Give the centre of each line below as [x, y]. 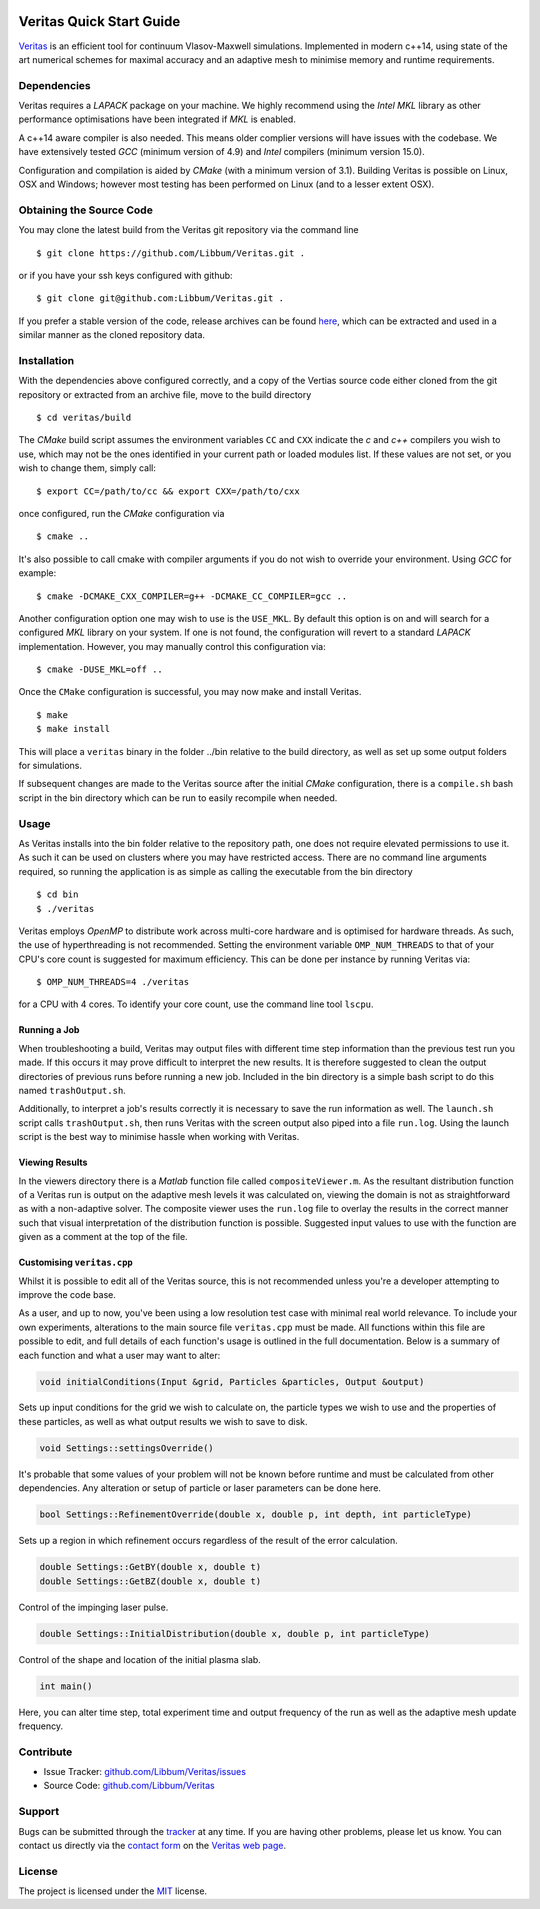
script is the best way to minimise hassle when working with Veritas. [159, 1137]
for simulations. [50, 766]
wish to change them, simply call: [87, 468]
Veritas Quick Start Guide [99, 21]
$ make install [73, 729]
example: [37, 573]
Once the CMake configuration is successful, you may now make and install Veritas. [190, 692]
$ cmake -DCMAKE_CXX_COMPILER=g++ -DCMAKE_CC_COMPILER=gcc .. [192, 596]
